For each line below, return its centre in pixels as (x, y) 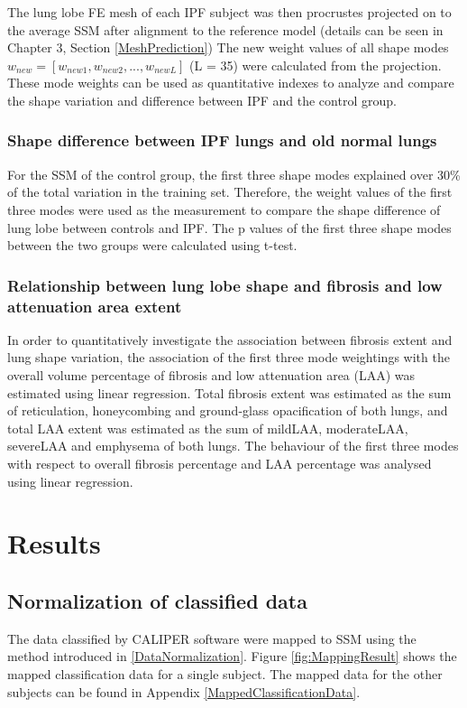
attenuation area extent (95, 306)
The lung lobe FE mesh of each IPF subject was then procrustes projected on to (229, 12)
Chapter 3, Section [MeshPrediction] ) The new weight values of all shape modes (228, 47)
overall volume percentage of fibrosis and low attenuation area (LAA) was (211, 375)
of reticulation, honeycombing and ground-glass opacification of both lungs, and (228, 410)
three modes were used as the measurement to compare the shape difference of (224, 209)
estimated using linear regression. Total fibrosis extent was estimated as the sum (229, 392)
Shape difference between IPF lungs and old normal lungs (222, 140)
